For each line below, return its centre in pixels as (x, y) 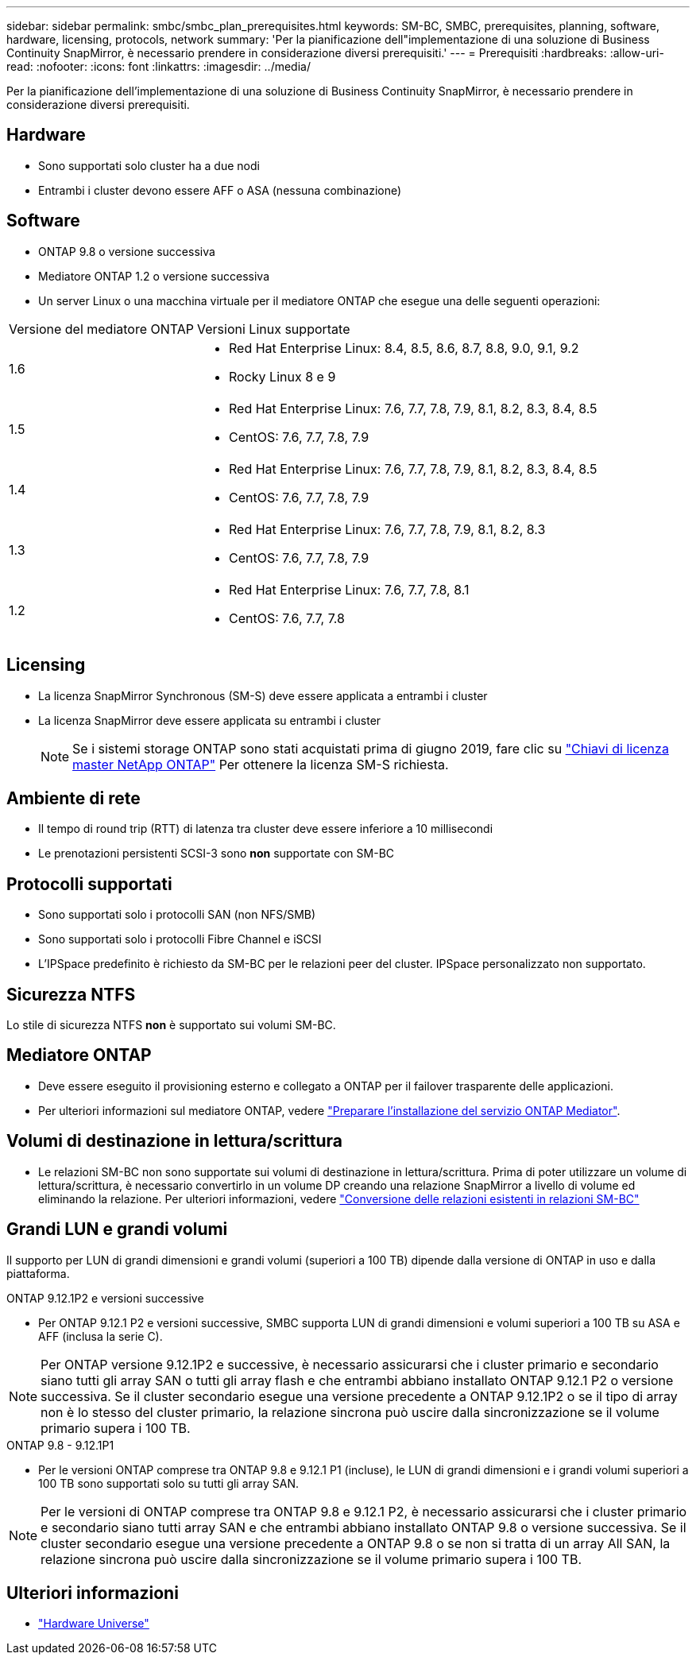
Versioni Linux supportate (274, 329)
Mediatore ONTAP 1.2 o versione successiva (154, 276)
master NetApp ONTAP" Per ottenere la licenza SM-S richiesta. (261, 764)
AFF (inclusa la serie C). (101, 1336)
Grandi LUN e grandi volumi (117, 1229)
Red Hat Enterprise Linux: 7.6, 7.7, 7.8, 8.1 (349, 589)
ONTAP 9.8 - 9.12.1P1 (60, 1445)
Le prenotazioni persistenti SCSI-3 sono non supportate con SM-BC (217, 854)
